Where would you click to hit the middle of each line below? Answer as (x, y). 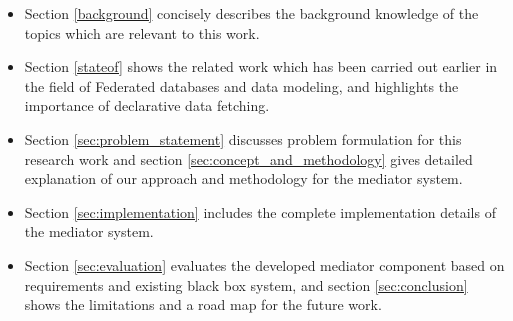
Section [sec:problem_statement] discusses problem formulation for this (243, 138)
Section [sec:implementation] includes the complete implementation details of (260, 211)
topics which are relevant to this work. (142, 32)
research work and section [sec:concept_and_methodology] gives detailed (248, 158)
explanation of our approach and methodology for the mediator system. (243, 178)
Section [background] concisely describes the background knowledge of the (251, 13)
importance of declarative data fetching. (147, 105)
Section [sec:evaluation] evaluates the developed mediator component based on (264, 264)
